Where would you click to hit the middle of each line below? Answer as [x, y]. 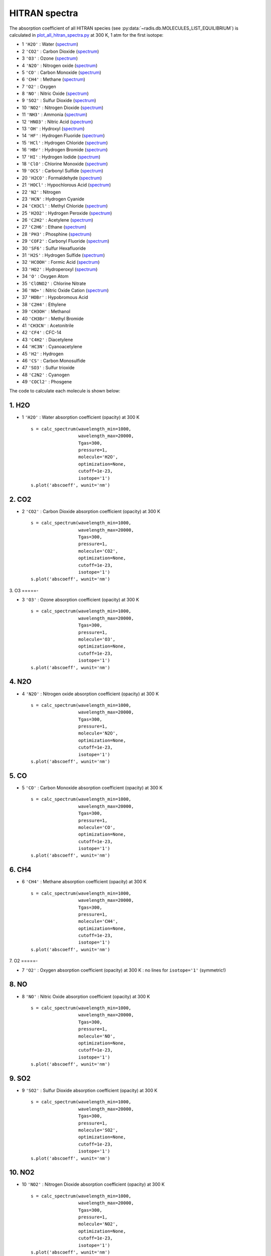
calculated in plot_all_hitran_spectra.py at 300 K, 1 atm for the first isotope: [86, 35]
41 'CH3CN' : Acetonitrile [48, 325]
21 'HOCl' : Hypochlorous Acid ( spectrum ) [66, 185]
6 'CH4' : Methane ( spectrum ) [53, 79]
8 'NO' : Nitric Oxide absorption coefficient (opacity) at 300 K [86, 996]
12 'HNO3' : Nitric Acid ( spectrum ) [57, 122]
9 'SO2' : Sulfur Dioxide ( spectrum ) [59, 100]
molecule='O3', [97, 640]
